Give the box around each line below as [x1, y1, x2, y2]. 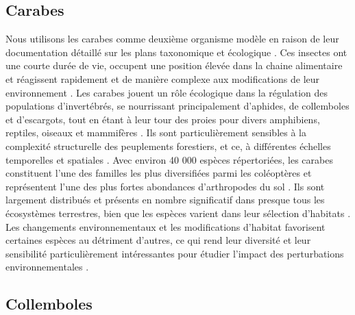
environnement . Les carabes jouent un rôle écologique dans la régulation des [5, 85, 328, 99]
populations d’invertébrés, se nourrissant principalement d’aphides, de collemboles [5, 99, 350, 113]
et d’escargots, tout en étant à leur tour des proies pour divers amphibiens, [5, 112, 320, 126]
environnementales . [5, 260, 89, 274]
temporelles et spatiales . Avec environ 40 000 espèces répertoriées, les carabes [5, 152, 333, 166]
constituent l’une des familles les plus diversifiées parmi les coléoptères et [5, 166, 312, 180]
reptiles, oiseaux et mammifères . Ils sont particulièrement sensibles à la [5, 125, 306, 140]
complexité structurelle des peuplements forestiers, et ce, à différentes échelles [5, 138, 331, 153]
